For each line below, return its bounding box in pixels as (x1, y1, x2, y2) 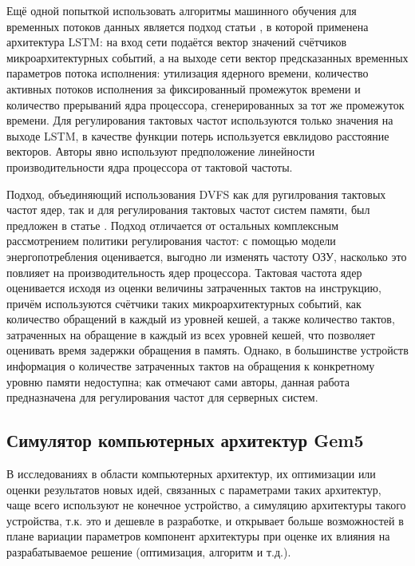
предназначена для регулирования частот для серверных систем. (6, 389, 318, 406)
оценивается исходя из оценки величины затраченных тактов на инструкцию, (6, 279, 381, 296)
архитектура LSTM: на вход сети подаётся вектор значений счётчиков (6, 34, 347, 50)
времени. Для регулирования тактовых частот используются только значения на (6, 112, 393, 129)
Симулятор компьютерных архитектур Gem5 (6, 428, 364, 453)
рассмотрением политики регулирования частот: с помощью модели (6, 232, 336, 249)
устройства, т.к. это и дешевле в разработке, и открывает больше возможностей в (6, 512, 404, 528)
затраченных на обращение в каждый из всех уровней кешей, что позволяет (6, 326, 375, 342)
